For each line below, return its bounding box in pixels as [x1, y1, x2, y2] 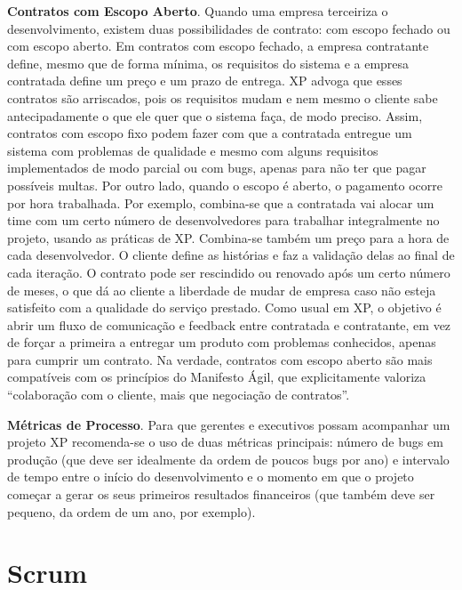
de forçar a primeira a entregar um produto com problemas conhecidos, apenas [7, 333, 436, 352]
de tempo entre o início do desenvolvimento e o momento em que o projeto [7, 467, 414, 486]
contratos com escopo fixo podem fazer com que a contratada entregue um [7, 124, 412, 142]
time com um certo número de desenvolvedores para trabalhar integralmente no [7, 211, 440, 230]
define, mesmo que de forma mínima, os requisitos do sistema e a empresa [7, 53, 410, 72]
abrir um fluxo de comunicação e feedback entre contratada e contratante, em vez [7, 315, 451, 334]
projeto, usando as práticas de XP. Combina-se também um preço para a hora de [7, 228, 450, 247]
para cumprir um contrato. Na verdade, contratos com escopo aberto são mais [7, 350, 433, 368]
